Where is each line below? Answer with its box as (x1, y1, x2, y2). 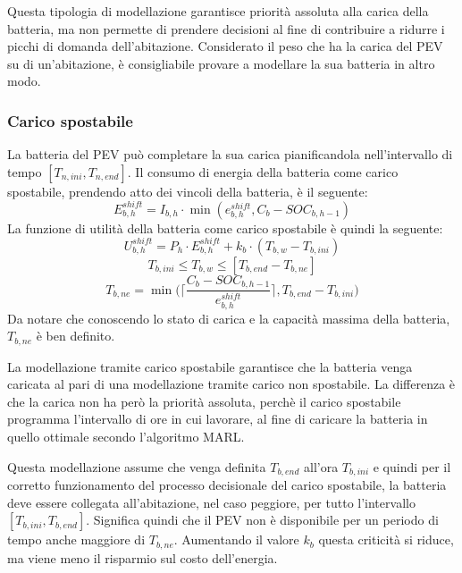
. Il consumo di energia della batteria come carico (127, 162, 399, 181)
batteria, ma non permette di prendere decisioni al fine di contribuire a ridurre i (7, 19, 445, 38)
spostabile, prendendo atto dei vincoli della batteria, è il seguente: (7, 181, 368, 200)
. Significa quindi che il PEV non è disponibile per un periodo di (86, 510, 439, 529)
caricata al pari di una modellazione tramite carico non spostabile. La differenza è (7, 375, 456, 393)
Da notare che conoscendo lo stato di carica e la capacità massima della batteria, (7, 308, 450, 327)
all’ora (304, 457, 339, 476)
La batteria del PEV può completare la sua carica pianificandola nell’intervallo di (7, 145, 453, 164)
